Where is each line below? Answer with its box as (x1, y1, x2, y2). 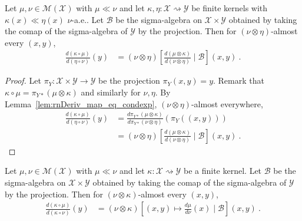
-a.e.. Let (71, 13, 104, 25)
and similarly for (81, 86, 141, 98)
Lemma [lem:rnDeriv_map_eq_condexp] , (5, 97, 157, 110)
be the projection (98, 74, 160, 87)
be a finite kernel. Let (183, 164, 262, 177)
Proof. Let (5, 74, 41, 87)
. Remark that (213, 74, 264, 87)
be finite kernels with (191, 2, 268, 14)
